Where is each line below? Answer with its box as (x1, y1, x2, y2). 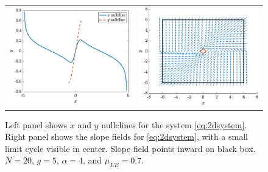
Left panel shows (5, 118, 68, 131)
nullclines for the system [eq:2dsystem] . (101, 118, 247, 131)
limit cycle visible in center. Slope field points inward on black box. (5, 142, 256, 154)
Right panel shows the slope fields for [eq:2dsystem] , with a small (5, 130, 248, 143)
